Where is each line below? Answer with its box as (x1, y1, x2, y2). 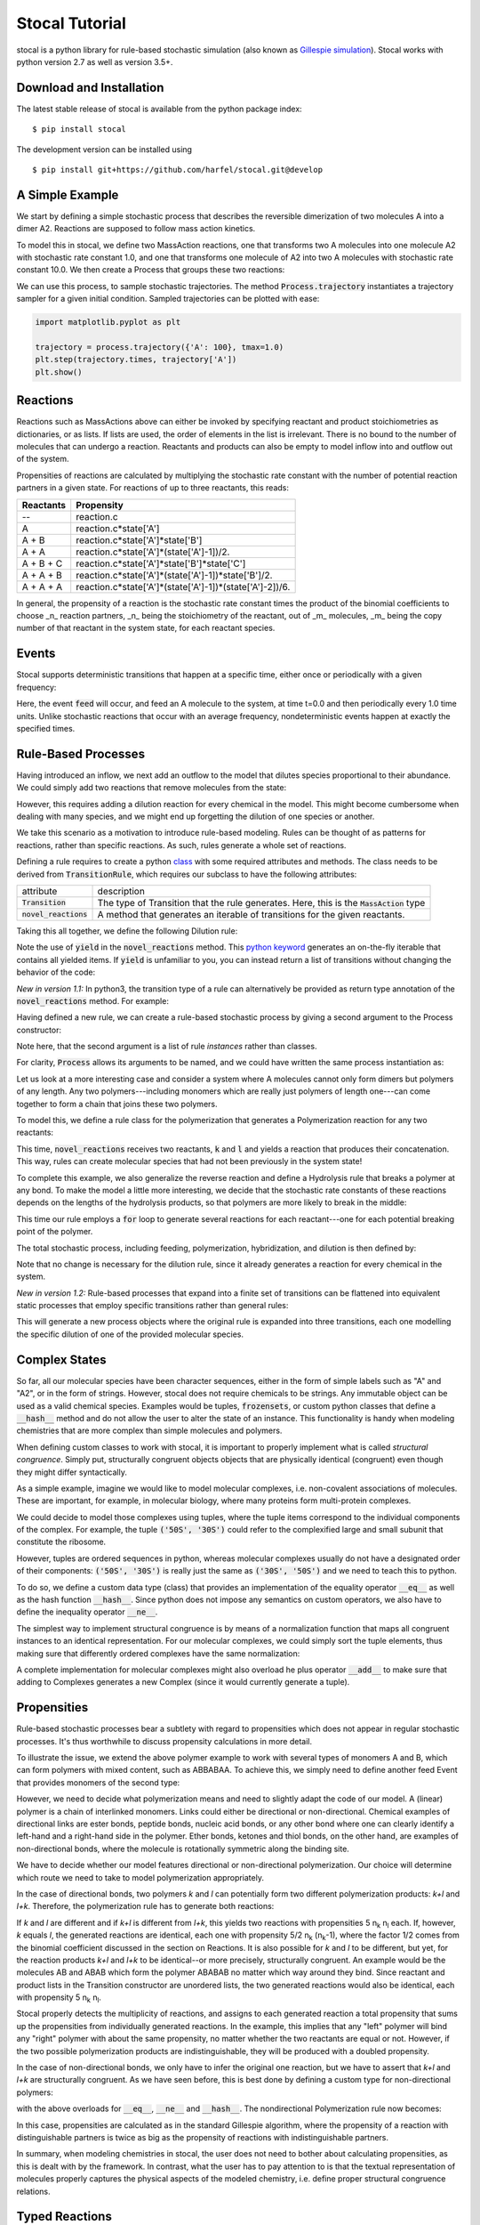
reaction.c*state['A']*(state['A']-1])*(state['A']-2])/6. (76, 580, 291, 593)
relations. (16, 2186, 51, 2197)
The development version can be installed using (16, 143, 193, 155)
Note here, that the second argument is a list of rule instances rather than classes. (16, 1041, 317, 1052)
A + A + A (21, 580, 63, 593)
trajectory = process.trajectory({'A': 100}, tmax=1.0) (35, 343, 284, 352)
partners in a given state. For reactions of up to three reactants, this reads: (16, 482, 289, 493)
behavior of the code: (16, 967, 96, 978)
